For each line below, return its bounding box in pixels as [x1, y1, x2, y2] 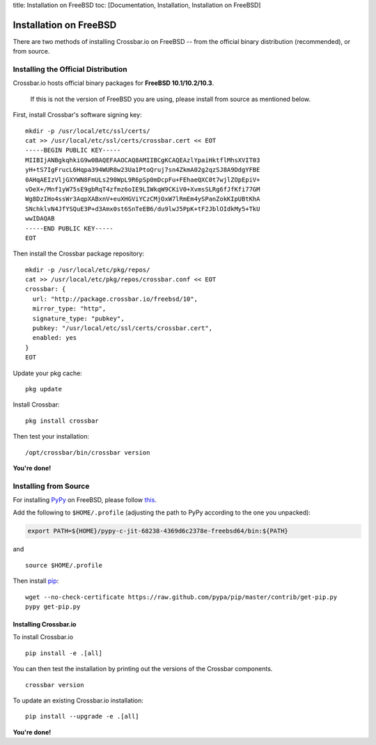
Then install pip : [13, 577, 59, 585]
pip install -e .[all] [25, 649, 103, 657]
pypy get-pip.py [25, 603, 81, 611]
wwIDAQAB [25, 214, 55, 223]
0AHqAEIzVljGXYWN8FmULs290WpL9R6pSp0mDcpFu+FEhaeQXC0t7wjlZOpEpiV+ [25, 175, 260, 184]
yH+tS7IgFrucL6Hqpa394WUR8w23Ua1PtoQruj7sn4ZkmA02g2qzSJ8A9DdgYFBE [25, 166, 260, 174]
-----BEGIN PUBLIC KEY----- [25, 146, 121, 155]
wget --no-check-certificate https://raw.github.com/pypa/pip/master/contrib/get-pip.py [25, 593, 338, 601]
